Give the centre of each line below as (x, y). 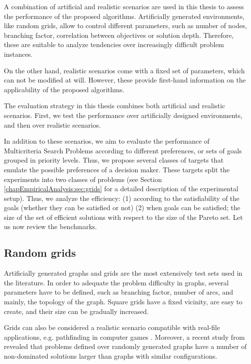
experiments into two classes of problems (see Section (83, 179)
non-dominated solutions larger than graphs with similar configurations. (111, 356)
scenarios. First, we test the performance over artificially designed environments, (123, 115)
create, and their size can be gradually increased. (76, 311)
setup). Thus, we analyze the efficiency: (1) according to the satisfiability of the (122, 198)
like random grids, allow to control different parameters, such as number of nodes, (125, 25)
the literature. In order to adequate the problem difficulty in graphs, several (117, 282)
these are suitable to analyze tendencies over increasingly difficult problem (114, 44)
